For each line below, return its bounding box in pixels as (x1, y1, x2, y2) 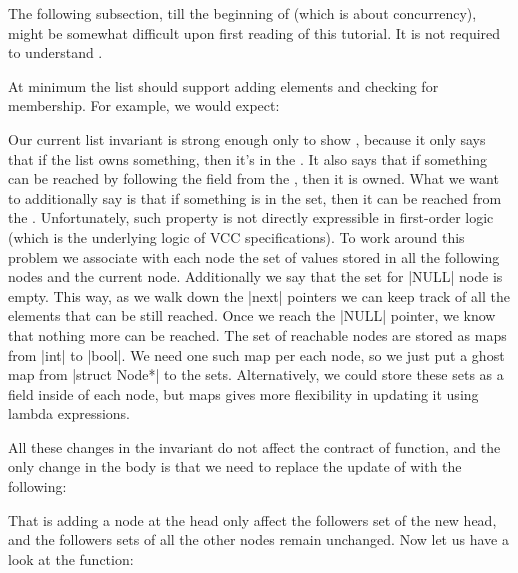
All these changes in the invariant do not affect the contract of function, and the (8, 436, 501, 457)
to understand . (8, 42, 103, 63)
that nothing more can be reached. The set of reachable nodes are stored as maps (8, 324, 507, 345)
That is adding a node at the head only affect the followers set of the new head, (8, 509, 497, 530)
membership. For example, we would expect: (8, 95, 280, 116)
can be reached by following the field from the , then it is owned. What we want (8, 168, 499, 189)
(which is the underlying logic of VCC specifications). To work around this (8, 226, 465, 247)
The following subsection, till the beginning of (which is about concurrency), (8, 3, 477, 23)
